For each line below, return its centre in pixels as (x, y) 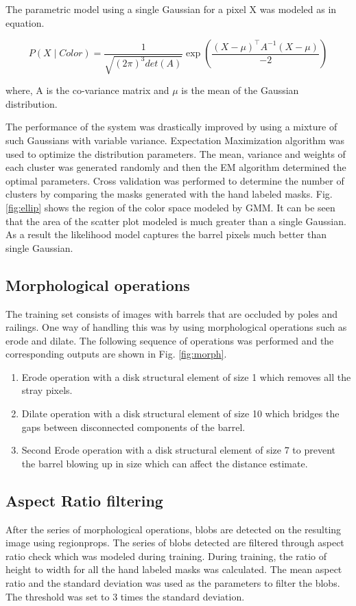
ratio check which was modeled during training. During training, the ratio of (166, 556)
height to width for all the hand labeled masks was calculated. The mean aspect (174, 569)
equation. (25, 22)
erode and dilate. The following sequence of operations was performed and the (170, 340)
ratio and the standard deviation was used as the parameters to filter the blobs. (173, 583)
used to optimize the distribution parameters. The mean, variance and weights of (176, 153)
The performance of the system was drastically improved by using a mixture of (171, 127)
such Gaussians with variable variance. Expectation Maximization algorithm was (175, 140)
